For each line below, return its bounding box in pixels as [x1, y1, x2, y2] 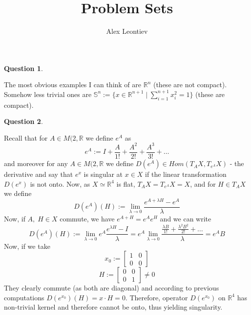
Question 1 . [4, 63, 43, 73]
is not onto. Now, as [30, 178, 90, 189]
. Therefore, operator [125, 292, 188, 302]
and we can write [160, 213, 211, 223]
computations [4, 292, 44, 302]
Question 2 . [4, 116, 43, 126]
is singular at [84, 169, 123, 179]
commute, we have [60, 213, 115, 223]
